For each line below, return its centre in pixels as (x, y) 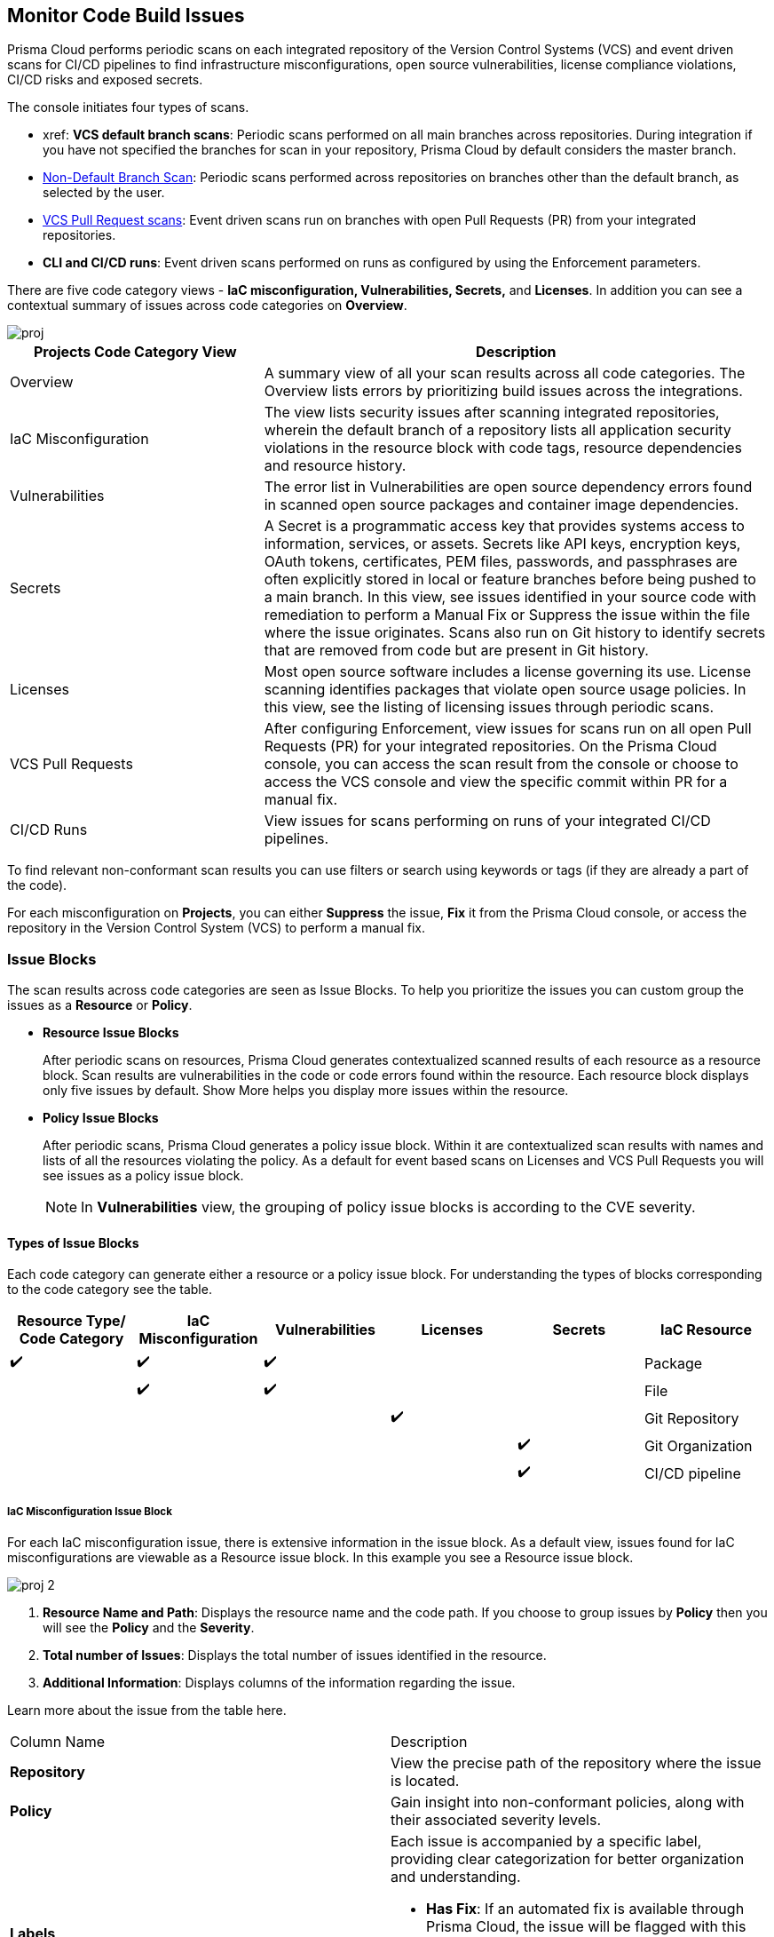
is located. (425, 1781)
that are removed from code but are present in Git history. (456, 651)
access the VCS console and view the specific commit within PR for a (496, 782)
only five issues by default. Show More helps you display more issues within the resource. (306, 1091)
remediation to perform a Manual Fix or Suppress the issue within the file (507, 615)
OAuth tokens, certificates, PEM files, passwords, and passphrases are (501, 562)
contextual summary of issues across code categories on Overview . (207, 306)
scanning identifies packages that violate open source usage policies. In (505, 690)
